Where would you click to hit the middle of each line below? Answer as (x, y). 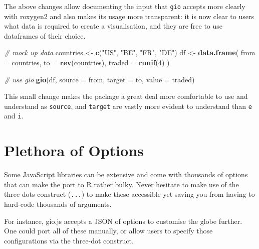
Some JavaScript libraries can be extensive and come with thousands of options (126, 174)
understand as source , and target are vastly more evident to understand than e (128, 106)
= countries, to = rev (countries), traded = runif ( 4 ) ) (87, 63)
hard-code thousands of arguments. (58, 204)
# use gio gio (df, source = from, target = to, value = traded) (99, 79)
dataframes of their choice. (45, 35)
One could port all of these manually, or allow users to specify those (108, 231)
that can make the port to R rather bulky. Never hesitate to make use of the (121, 184)
